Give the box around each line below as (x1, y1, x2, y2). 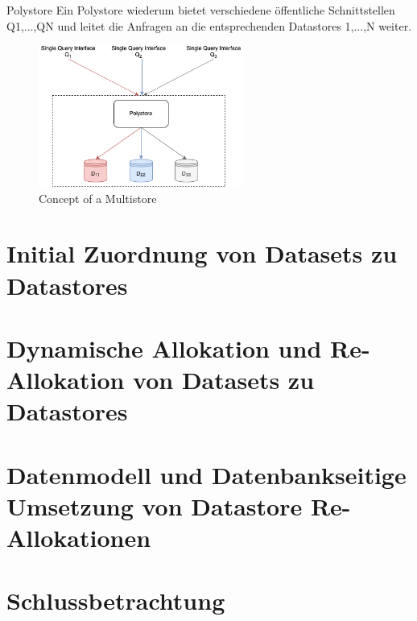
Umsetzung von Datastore (6, 489, 303, 522)
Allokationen (6, 521, 151, 554)
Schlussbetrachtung (6, 584, 225, 617)
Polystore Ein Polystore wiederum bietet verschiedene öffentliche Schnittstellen (6, 2, 395, 18)
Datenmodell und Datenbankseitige (6, 457, 407, 491)
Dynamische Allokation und (6, 331, 322, 364)
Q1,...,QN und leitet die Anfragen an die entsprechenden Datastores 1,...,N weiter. (6, 17, 412, 34)
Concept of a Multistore (39, 189, 157, 206)
